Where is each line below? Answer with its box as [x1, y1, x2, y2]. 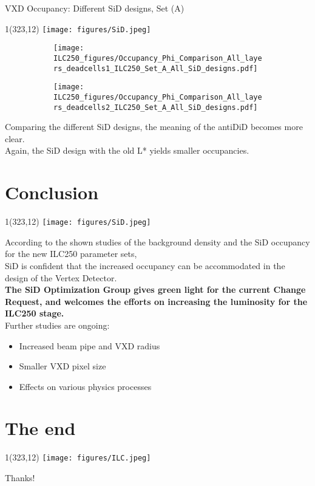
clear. [5, 132, 25, 145]
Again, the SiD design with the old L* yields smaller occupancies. [5, 144, 249, 157]
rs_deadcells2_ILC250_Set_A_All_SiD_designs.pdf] [53, 103, 258, 112]
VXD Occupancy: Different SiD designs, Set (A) [5, 2, 185, 14]
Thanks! [5, 471, 35, 484]
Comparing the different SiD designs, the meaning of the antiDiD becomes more [5, 120, 303, 133]
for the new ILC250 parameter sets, [5, 247, 137, 260]
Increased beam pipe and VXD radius [19, 339, 160, 352]
